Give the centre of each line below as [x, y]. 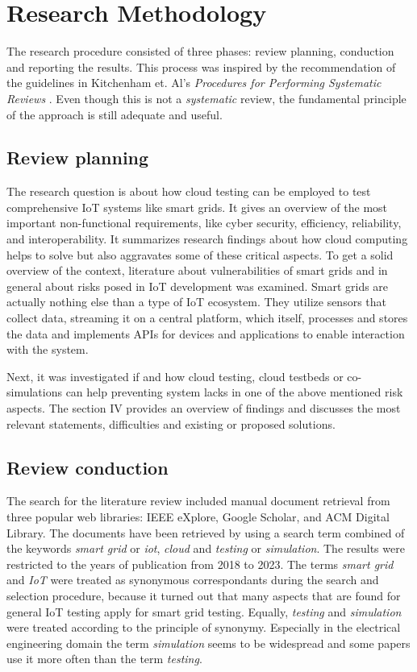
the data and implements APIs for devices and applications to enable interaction [206, 333]
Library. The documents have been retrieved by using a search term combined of [206, 532]
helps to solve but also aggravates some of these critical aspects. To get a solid [200, 254]
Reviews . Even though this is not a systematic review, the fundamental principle [206, 98]
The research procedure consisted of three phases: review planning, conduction [200, 51]
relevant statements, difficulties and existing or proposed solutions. [171, 423]
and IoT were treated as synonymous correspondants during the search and [193, 580]
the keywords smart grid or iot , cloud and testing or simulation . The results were [206, 548]
